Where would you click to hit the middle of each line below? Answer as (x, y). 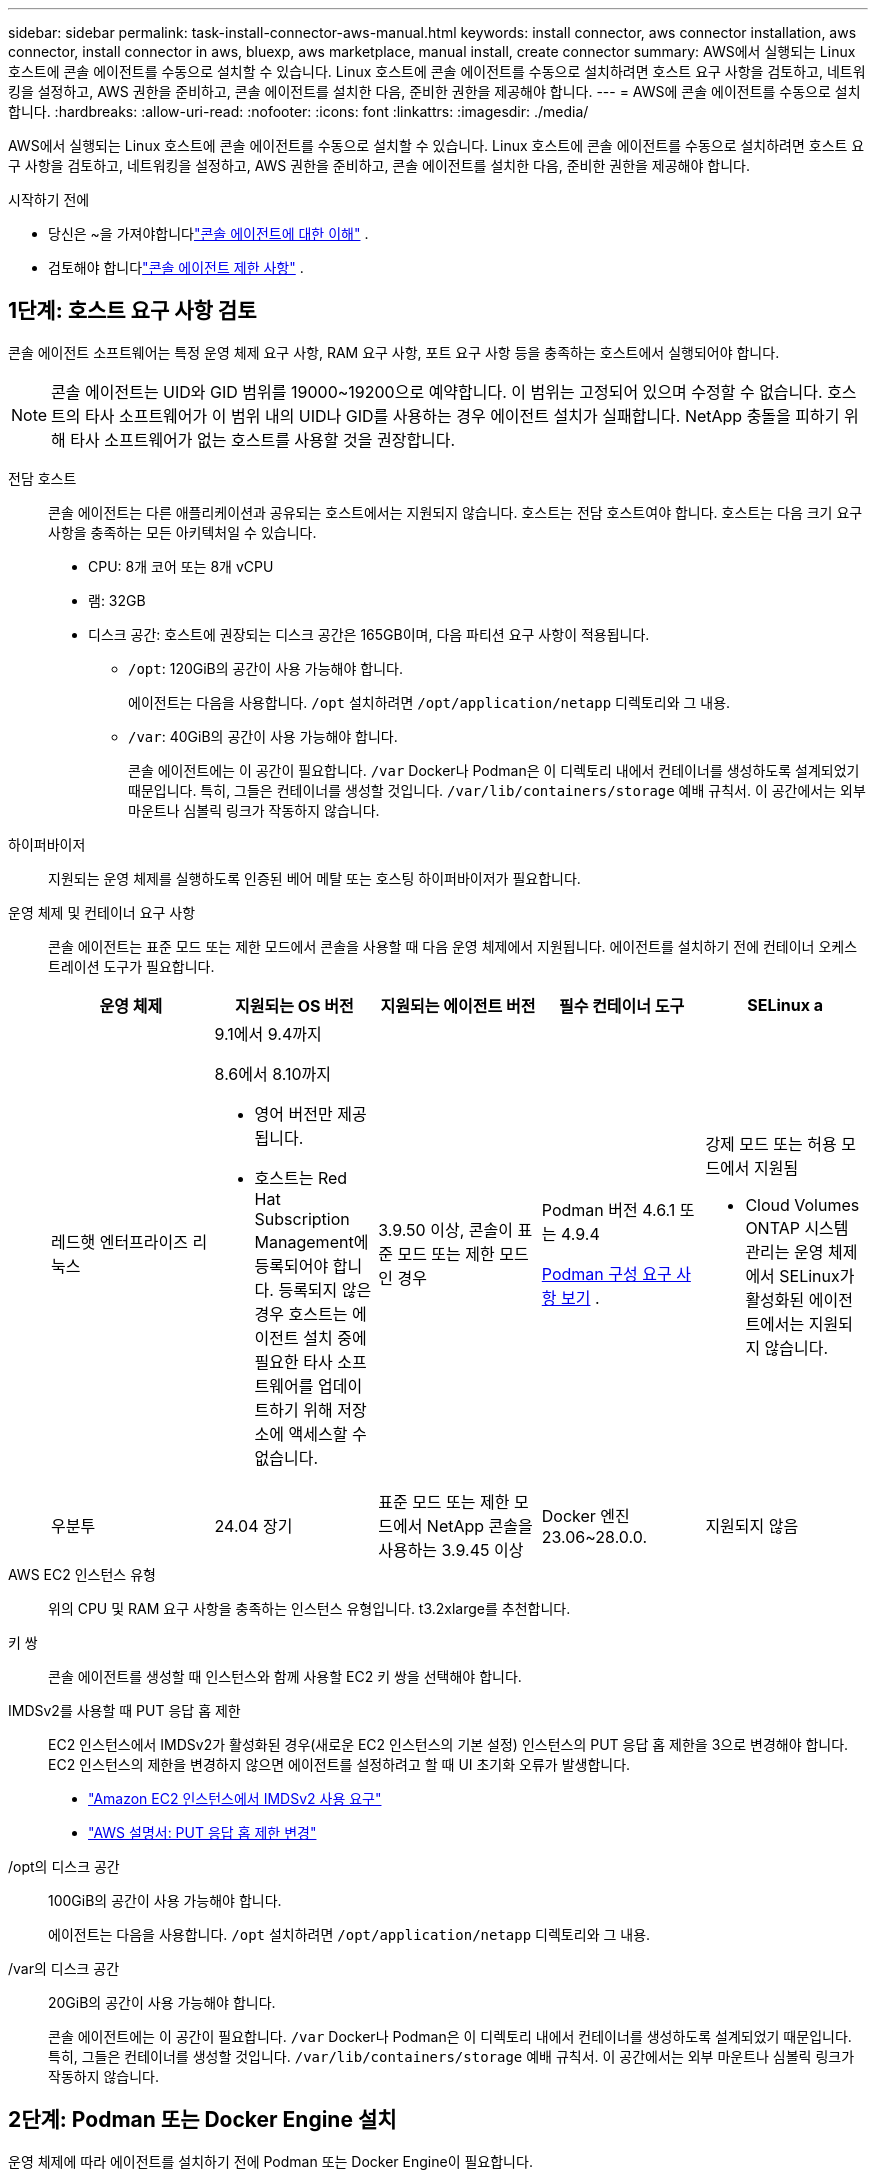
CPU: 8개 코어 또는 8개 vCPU (181, 566)
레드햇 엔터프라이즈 (119, 1241)
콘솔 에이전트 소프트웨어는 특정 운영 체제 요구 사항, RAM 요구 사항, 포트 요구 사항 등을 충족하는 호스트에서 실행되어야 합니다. (394, 352)
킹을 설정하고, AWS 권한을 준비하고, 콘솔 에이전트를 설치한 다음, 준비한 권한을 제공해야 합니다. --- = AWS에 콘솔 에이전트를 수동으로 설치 (434, 91)
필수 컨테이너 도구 (621, 1005)
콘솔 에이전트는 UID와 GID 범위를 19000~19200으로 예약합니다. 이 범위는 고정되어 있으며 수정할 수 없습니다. (437, 391)
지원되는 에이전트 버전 (458, 1005)
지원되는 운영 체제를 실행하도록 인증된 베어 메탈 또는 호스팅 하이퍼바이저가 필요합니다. (314, 878)
